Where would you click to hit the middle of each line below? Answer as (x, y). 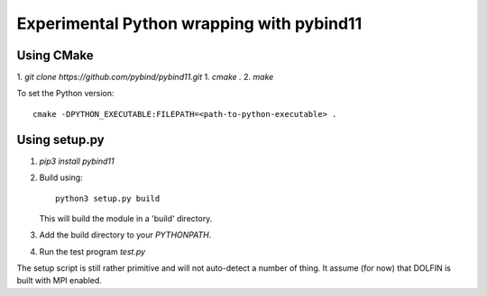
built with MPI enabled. (60, 281)
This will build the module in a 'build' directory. (126, 218)
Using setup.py (60, 139)
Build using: (61, 178)
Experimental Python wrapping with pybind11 (189, 23)
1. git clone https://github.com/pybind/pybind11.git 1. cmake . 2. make (145, 77)
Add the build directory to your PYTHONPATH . (125, 235)
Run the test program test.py (92, 251)
